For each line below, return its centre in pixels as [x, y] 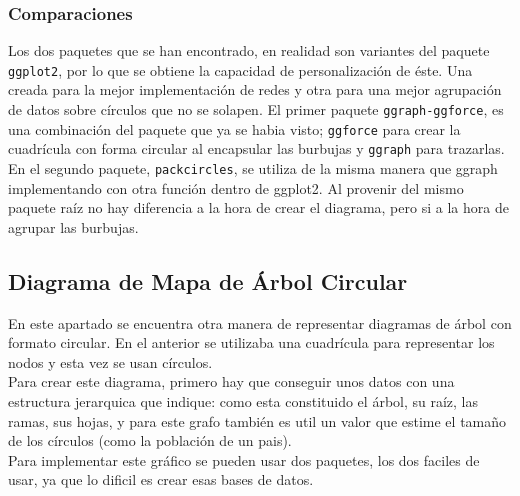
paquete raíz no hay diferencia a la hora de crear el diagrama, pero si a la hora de [258, 207]
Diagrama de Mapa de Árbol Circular [208, 280]
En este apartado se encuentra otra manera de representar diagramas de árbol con [260, 322]
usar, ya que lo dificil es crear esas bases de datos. [161, 479]
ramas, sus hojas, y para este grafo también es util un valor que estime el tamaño [257, 420]
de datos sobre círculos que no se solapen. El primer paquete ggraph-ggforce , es [256, 109]
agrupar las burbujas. [73, 226]
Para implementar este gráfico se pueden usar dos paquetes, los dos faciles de [244, 459]
